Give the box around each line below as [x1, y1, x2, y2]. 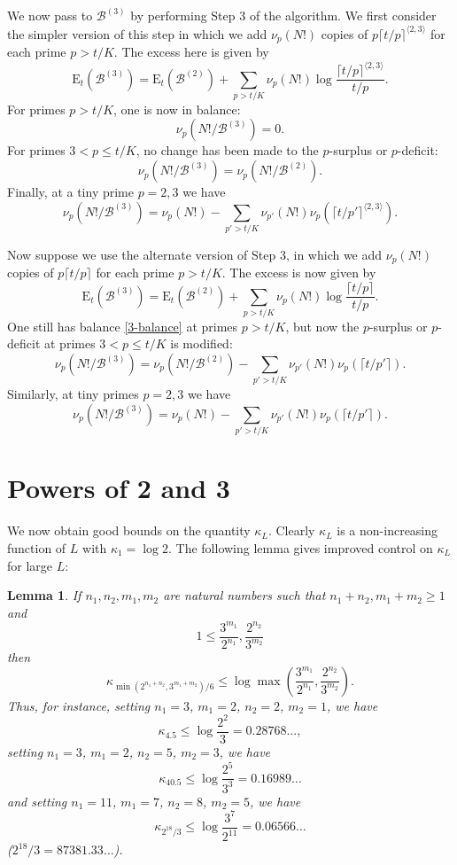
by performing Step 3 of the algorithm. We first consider [130, 6, 437, 25]
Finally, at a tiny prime [7, 183, 134, 201]
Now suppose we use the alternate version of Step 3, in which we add [7, 245, 383, 263]
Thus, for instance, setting [7, 696, 151, 714]
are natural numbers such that [163, 586, 326, 604]
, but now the [285, 316, 360, 335]
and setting [7, 791, 67, 810]
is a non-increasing [337, 521, 438, 540]
